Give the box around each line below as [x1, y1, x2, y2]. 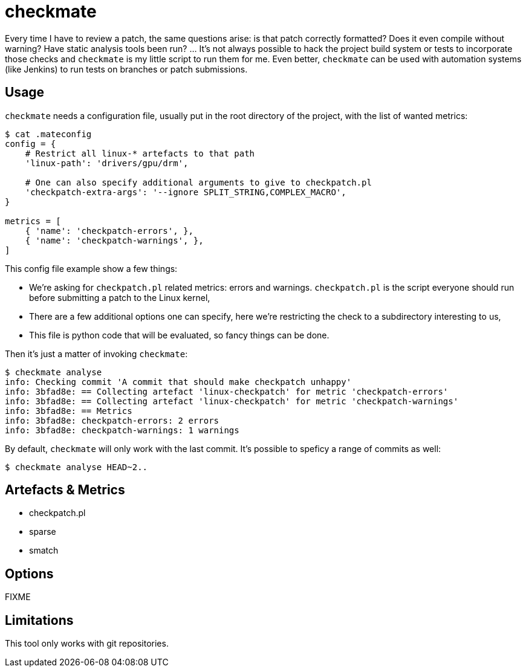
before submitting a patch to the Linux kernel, [29, 292, 210, 303]
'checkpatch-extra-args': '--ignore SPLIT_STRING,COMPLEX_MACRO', [25, 187, 346, 197]
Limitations [5, 612, 74, 628]
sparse [29, 526, 56, 537]
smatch [29, 545, 59, 556]
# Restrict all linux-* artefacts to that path [25, 148, 255, 158]
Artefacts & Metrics [5, 482, 125, 498]
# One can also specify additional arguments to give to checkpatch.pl [25, 177, 372, 187]
